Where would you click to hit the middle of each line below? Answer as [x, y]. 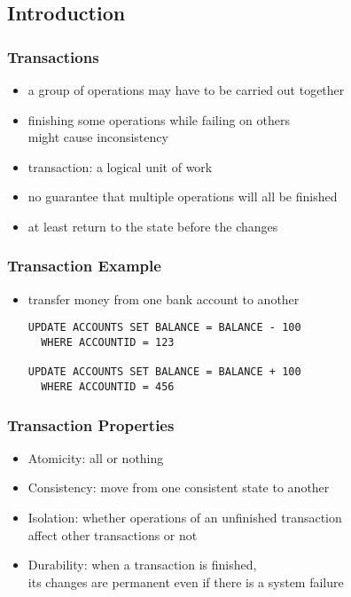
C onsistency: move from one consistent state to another [179, 487]
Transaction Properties [91, 424]
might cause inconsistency [98, 137]
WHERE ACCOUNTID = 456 [108, 387]
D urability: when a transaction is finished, [142, 565]
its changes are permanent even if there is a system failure [186, 581]
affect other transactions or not [113, 534]
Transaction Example [84, 266]
